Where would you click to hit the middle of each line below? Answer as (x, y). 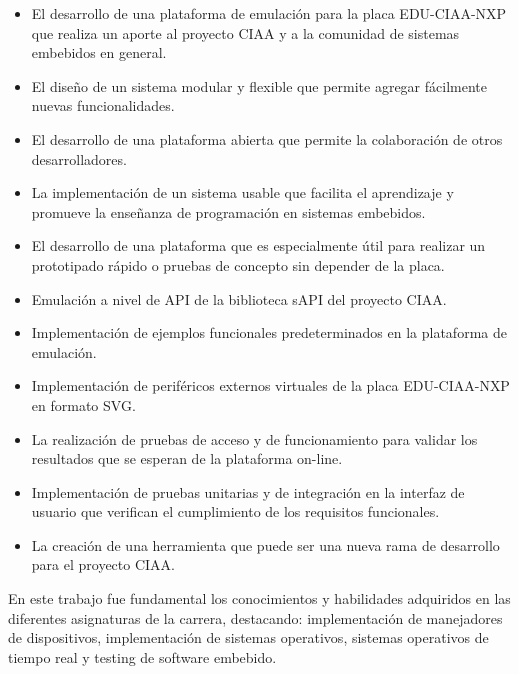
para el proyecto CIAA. (103, 564)
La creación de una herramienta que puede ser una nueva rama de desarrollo (265, 544)
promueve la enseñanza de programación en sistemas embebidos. (228, 211)
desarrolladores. (79, 158)
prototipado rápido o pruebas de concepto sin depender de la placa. (238, 264)
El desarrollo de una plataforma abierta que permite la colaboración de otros (267, 138)
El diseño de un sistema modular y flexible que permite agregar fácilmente (259, 85)
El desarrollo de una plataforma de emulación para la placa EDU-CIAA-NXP (269, 13)
